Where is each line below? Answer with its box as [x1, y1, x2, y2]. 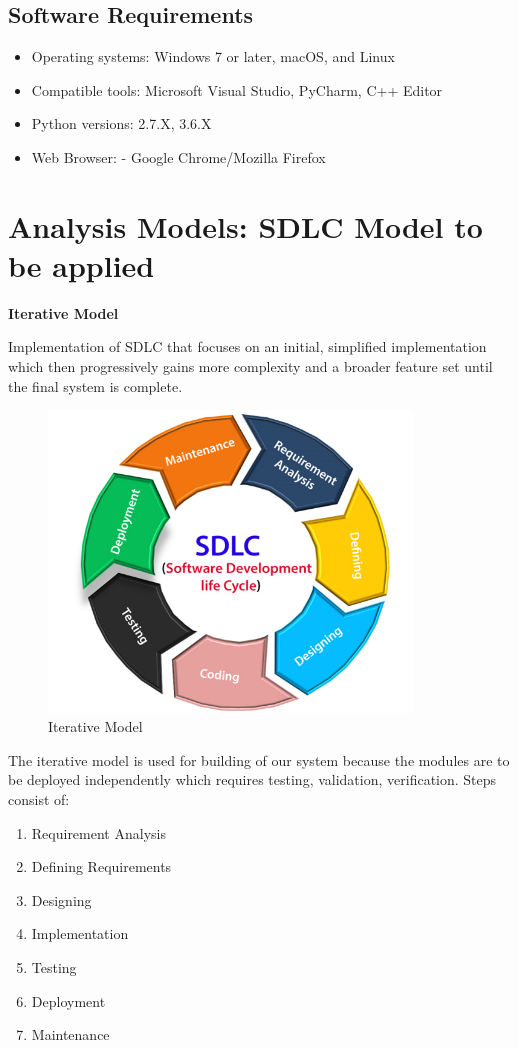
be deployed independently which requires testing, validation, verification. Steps [8, 769, 497, 790]
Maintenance [31, 1024, 110, 1045]
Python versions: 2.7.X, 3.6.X [31, 113, 212, 134]
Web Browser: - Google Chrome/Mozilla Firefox [31, 146, 326, 167]
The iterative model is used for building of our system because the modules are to [8, 749, 510, 770]
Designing [31, 889, 92, 910]
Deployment [31, 990, 106, 1011]
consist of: [8, 789, 70, 809]
